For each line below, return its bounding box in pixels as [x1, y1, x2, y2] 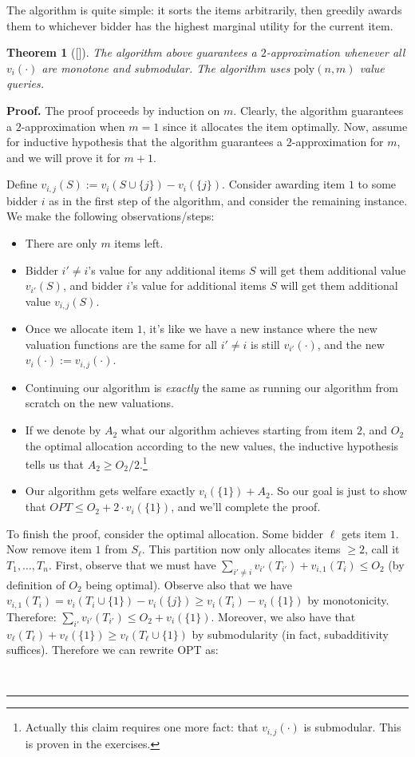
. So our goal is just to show [270, 482, 408, 499]
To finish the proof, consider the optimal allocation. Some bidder [6, 525, 323, 541]
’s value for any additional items [88, 261, 246, 278]
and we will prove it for [6, 149, 121, 165]
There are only [25, 234, 97, 251]
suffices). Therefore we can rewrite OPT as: [6, 641, 219, 658]
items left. [114, 234, 164, 251]
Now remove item [6, 541, 92, 557]
